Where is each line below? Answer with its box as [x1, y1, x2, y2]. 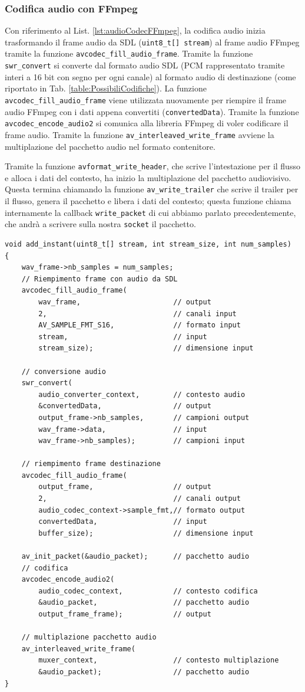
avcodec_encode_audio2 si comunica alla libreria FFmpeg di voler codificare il [5, 117, 289, 129]
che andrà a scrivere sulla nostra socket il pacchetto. [5, 218, 196, 230]
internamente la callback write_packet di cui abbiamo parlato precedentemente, [5, 206, 296, 218]
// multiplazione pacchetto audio [21, 633, 157, 642]
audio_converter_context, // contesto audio [38, 390, 246, 399]
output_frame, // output [38, 483, 211, 491]
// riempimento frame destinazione [21, 460, 161, 468]
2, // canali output [38, 494, 241, 503]
